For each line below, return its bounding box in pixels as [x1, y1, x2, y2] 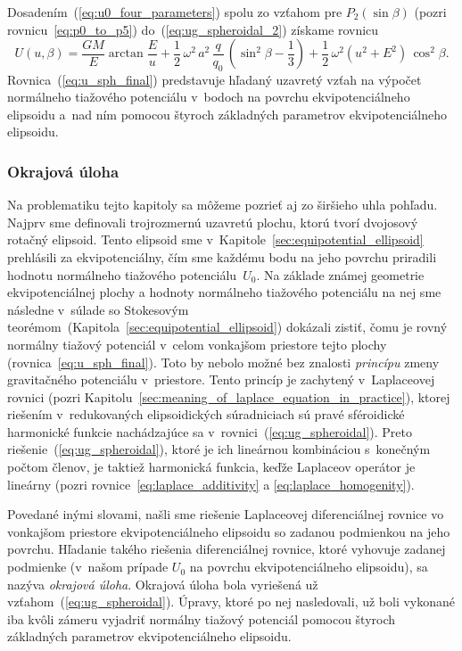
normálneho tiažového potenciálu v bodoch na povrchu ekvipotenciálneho [7, 87, 410, 106]
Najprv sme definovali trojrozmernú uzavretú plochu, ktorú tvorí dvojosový [7, 212, 418, 231]
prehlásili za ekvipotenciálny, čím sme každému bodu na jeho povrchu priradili [7, 247, 437, 266]
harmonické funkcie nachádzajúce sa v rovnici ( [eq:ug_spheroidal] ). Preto [7, 422, 413, 441]
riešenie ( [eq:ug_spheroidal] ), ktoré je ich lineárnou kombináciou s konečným [7, 440, 431, 458]
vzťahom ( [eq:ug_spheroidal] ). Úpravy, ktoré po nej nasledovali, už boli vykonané [7, 592, 456, 611]
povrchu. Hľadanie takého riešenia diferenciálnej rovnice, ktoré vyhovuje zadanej [7, 540, 446, 558]
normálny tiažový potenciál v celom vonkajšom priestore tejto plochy [7, 334, 387, 353]
